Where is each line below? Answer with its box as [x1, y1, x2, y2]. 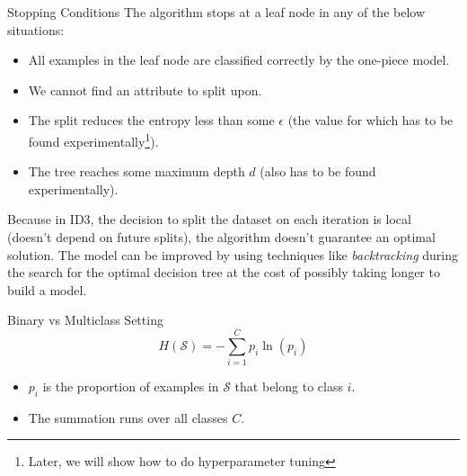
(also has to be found [260, 162, 376, 181]
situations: [7, 20, 65, 39]
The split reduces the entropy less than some [28, 111, 275, 130]
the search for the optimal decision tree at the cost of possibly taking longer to [7, 263, 440, 282]
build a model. [7, 280, 87, 299]
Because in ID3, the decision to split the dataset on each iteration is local [7, 210, 411, 229]
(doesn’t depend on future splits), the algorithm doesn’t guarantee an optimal [7, 228, 436, 246]
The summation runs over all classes [28, 408, 228, 427]
